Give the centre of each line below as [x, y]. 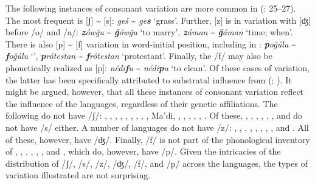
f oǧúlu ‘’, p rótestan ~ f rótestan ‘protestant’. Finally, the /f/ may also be [139, 56]
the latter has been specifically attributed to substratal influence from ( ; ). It [149, 79]
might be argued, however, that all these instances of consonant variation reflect [155, 92]
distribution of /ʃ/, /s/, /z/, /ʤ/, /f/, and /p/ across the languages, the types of [157, 163]
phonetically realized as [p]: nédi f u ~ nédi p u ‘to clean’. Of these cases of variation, [157, 67]
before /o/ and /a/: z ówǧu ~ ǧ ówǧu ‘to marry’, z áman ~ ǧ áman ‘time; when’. [149, 32]
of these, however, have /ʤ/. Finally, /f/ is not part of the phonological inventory [158, 139]
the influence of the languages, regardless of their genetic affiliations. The [142, 103]
